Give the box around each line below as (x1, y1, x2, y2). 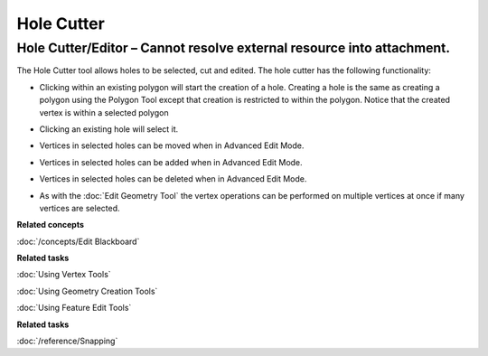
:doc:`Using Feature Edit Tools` (16, 303, 132, 314)
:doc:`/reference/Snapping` (16, 335, 118, 347)
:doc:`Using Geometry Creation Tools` (16, 286, 158, 296)
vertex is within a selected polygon (39, 107, 169, 117)
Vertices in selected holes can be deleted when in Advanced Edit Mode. (39, 173, 307, 184)
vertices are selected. (39, 202, 121, 213)
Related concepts (16, 220, 85, 230)
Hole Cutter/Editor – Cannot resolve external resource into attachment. (16, 40, 451, 56)
